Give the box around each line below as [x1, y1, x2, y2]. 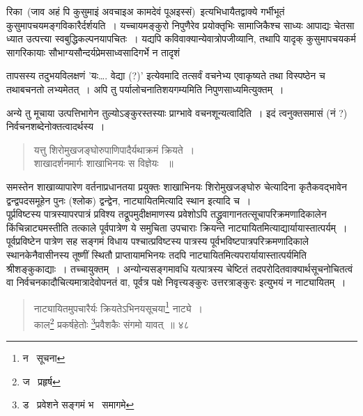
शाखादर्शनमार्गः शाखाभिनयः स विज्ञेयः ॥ [33, 156, 173, 170]
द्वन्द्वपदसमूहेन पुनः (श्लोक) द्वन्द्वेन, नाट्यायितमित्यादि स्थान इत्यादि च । [6, 193, 252, 207]
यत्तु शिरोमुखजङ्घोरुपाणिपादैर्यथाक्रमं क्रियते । [33, 142, 195, 157]
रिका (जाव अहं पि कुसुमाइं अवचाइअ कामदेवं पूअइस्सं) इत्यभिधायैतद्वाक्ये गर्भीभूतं [6, 4, 285, 18]
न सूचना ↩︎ [22, 351, 65, 365]
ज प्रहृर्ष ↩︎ [22, 374, 61, 388]
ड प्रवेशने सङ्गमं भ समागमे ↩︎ [22, 397, 134, 412]
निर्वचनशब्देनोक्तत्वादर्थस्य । [6, 119, 105, 134]
